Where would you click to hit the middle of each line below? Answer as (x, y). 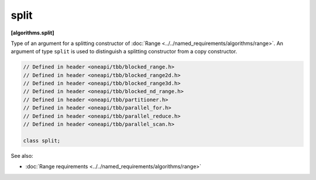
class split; (42, 141)
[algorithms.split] (33, 33)
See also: (22, 155)
